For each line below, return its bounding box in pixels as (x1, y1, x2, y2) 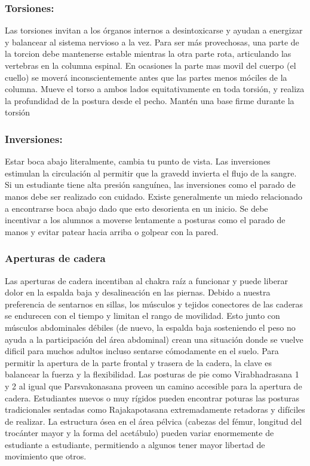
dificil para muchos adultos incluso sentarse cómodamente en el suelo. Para (5, 345, 279, 357)
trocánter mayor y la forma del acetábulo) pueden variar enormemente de (5, 427, 274, 439)
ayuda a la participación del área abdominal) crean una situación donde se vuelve (5, 333, 303, 345)
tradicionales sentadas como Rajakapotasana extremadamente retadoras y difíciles (5, 403, 305, 416)
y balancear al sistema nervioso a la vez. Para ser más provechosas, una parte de (5, 35, 299, 48)
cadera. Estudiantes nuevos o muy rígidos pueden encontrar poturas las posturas (5, 391, 300, 404)
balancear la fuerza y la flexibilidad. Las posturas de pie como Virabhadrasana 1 (5, 368, 299, 380)
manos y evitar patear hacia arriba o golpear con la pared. (5, 225, 219, 237)
